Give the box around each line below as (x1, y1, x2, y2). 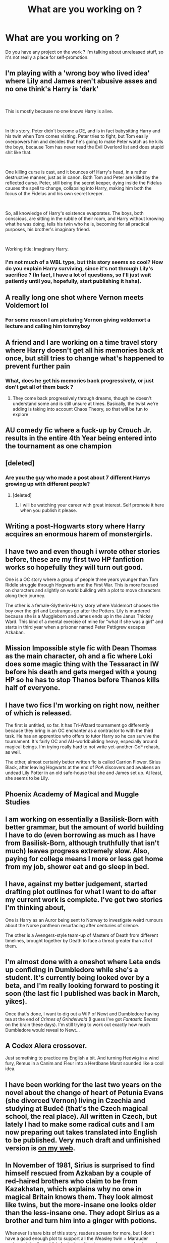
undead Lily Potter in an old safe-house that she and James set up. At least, (5, 770, 163, 776)
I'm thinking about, (5, 903, 67, 912)
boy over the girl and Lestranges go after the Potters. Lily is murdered (5, 607, 150, 614)
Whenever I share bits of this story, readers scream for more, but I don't (5, 1230, 155, 1236)
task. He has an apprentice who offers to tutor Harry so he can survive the (5, 733, 160, 739)
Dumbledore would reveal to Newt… (5, 1027, 80, 1033)
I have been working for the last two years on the (5, 1080, 162, 1089)
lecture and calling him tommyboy (5, 322, 91, 330)
